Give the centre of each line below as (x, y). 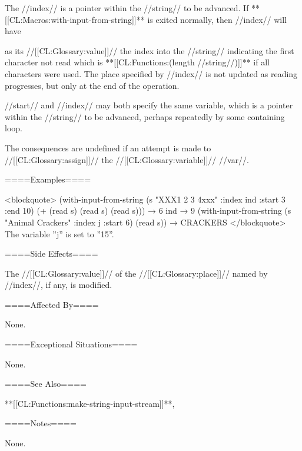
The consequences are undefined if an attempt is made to (108, 147)
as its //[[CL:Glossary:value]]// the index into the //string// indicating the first (150, 50)
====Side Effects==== (52, 253)
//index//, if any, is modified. (59, 285)
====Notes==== (41, 423)
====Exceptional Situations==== (71, 344)
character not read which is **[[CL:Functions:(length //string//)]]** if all (137, 62)
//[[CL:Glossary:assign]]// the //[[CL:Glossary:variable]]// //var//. (127, 159)
